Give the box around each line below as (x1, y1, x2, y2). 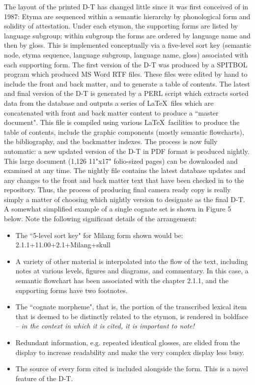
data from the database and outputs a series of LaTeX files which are (4, 97, 214, 108)
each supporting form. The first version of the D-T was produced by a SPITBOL (4, 59, 248, 69)
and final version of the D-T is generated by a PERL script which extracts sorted (4, 88, 249, 98)
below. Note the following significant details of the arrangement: (4, 213, 197, 224)
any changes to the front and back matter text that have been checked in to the (4, 175, 244, 185)
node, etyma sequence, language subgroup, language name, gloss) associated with (4, 49, 249, 59)
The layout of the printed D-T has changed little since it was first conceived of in (4, 1, 249, 11)
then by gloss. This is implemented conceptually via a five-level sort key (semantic (4, 40, 252, 50)
